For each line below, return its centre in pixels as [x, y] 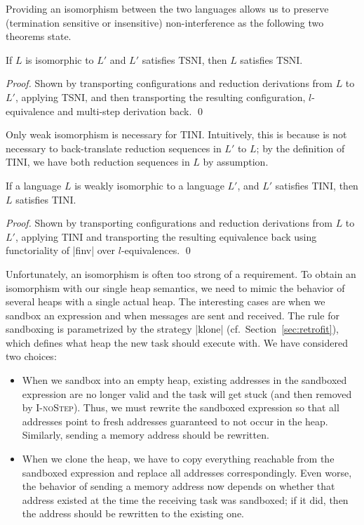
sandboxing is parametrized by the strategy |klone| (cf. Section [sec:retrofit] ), [172, 329]
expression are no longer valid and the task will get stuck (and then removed [187, 393]
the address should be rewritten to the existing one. [133, 513]
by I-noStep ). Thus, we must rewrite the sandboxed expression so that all [181, 407]
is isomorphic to [60, 59]
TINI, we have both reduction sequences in [98, 162]
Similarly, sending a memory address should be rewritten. [146, 435]
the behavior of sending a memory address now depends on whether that [178, 486]
